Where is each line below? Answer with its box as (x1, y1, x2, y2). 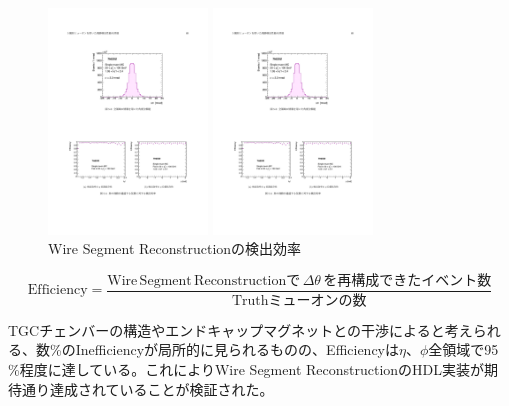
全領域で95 (428, 339, 499, 360)
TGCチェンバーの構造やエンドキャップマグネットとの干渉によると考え (8, 319, 473, 340)
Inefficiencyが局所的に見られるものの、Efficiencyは (75, 339, 400, 360)
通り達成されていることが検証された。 (21, 378, 274, 399)
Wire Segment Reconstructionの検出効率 (48, 238, 302, 259)
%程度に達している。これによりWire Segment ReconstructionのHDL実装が (8, 359, 485, 380)
